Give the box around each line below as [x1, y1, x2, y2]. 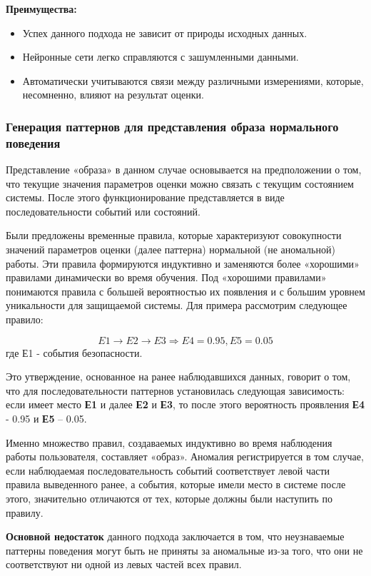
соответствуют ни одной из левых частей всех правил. [6, 557, 242, 572]
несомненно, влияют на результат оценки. [22, 87, 204, 102]
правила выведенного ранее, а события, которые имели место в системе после [6, 477, 346, 492]
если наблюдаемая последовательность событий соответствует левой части [6, 463, 330, 478]
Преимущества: [6, 1, 77, 16]
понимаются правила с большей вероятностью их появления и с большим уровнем [6, 283, 365, 298]
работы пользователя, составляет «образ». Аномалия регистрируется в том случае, [6, 449, 364, 464]
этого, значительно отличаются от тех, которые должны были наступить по [6, 490, 332, 505]
